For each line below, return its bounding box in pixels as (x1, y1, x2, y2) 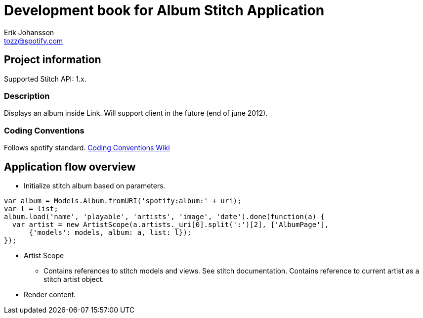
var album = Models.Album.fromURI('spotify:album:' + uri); (4, 196, 242, 205)
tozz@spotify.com (4, 36, 63, 45)
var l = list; (4, 204, 58, 213)
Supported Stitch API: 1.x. (4, 74, 86, 83)
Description (4, 91, 50, 101)
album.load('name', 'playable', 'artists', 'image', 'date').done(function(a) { (4, 212, 325, 221)
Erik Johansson (4, 28, 54, 37)
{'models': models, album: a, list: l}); (29, 228, 192, 236)
